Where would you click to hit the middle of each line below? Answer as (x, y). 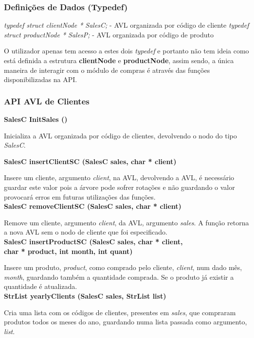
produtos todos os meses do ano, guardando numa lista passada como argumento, (126, 322)
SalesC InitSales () (36, 119)
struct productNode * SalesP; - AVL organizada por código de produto (109, 34)
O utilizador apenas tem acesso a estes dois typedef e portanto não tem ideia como (127, 51)
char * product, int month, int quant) (68, 251)
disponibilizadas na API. (41, 79)
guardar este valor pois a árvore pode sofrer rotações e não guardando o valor (119, 187)
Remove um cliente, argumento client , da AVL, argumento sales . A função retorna (127, 222)
